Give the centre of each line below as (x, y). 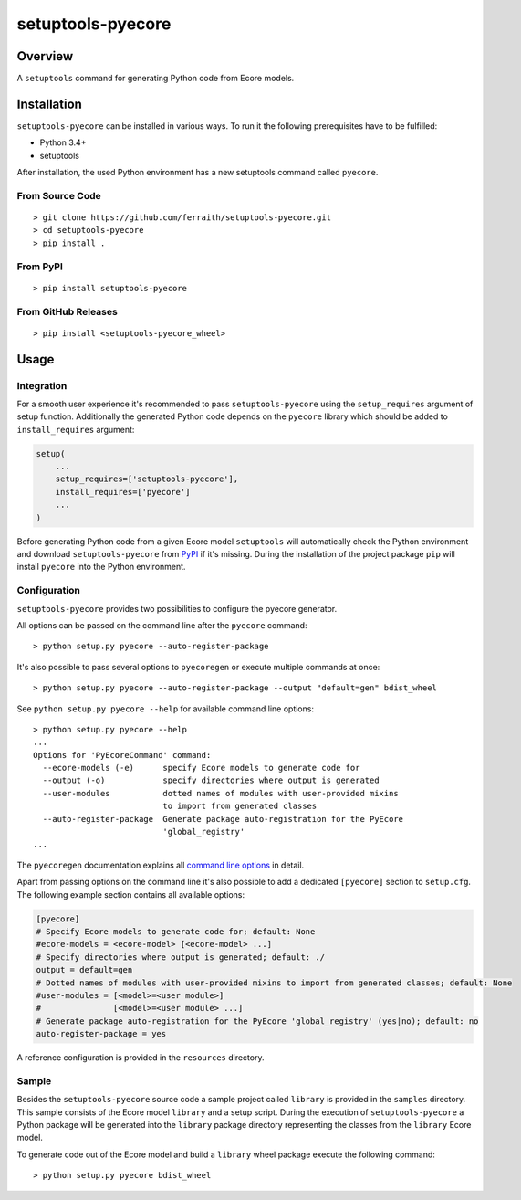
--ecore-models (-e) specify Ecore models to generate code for (201, 768)
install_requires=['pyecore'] (123, 492)
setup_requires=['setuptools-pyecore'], (147, 479)
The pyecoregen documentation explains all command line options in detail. (161, 865)
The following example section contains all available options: (131, 894)
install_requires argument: (76, 429)
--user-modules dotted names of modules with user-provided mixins (220, 793)
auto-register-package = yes (101, 1034)
